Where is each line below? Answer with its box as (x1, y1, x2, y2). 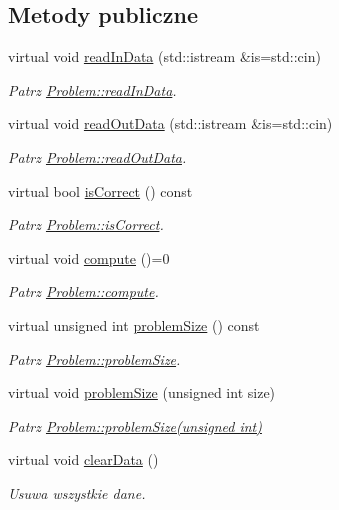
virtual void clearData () (8, 449, 159, 470)
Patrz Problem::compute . (8, 281, 159, 302)
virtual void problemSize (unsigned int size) (8, 382, 276, 403)
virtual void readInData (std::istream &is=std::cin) (8, 46, 321, 67)
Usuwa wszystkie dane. (8, 482, 146, 503)
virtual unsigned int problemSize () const (8, 314, 260, 335)
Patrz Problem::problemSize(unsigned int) (8, 415, 262, 436)
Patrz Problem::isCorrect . (8, 214, 164, 235)
